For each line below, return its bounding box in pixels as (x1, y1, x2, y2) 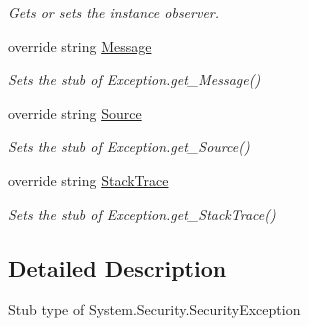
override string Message (8, 35, 152, 56)
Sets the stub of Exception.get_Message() (8, 69, 261, 90)
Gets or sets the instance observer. (8, 2, 220, 22)
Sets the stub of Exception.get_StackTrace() (8, 203, 276, 224)
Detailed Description (8, 252, 227, 283)
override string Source (8, 102, 142, 123)
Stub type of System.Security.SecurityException (8, 299, 301, 320)
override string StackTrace (8, 169, 169, 190)
